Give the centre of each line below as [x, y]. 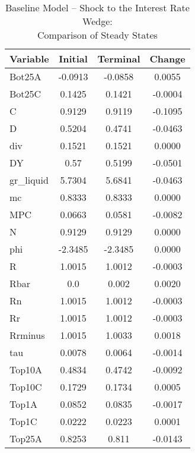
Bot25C [25, 94]
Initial [73, 59]
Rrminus [27, 335]
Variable [29, 59]
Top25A [26, 438]
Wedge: [97, 21]
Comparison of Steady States [97, 35]
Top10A [26, 369]
